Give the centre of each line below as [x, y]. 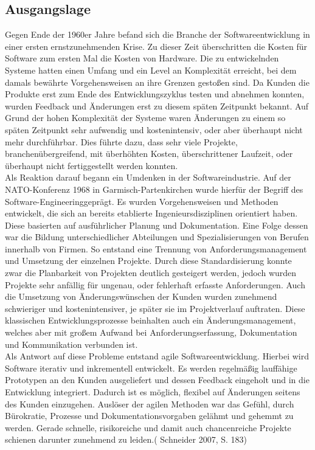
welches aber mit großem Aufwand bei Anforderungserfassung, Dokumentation [151, 332]
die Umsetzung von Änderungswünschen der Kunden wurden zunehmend [141, 296]
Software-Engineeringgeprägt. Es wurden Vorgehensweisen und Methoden [142, 201]
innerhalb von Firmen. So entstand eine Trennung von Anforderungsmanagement [156, 248]
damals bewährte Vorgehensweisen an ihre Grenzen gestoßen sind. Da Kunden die [157, 82]
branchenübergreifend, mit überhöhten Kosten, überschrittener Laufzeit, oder [149, 154]
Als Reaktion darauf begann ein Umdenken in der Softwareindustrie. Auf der [148, 177]
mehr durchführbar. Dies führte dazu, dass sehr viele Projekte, [121, 141]
